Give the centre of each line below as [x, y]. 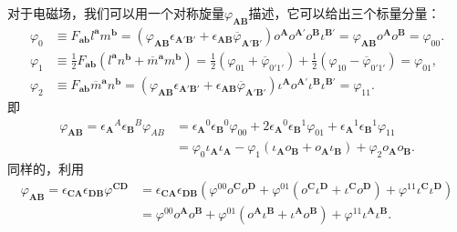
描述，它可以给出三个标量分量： [344, 13]
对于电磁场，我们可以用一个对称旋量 [116, 13]
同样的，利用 [46, 169]
